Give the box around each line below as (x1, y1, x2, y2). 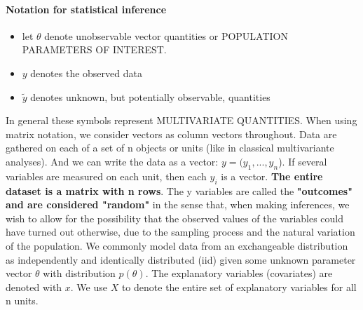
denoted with (6, 279, 62, 294)
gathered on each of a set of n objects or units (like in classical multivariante (6, 140, 334, 155)
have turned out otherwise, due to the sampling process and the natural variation (6, 224, 355, 239)
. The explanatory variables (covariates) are (145, 266, 333, 281)
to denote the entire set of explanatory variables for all (121, 279, 357, 294)
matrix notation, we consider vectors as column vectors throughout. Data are (6, 126, 337, 141)
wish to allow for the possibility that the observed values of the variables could (6, 210, 344, 225)
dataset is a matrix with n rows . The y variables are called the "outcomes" (6, 183, 352, 198)
